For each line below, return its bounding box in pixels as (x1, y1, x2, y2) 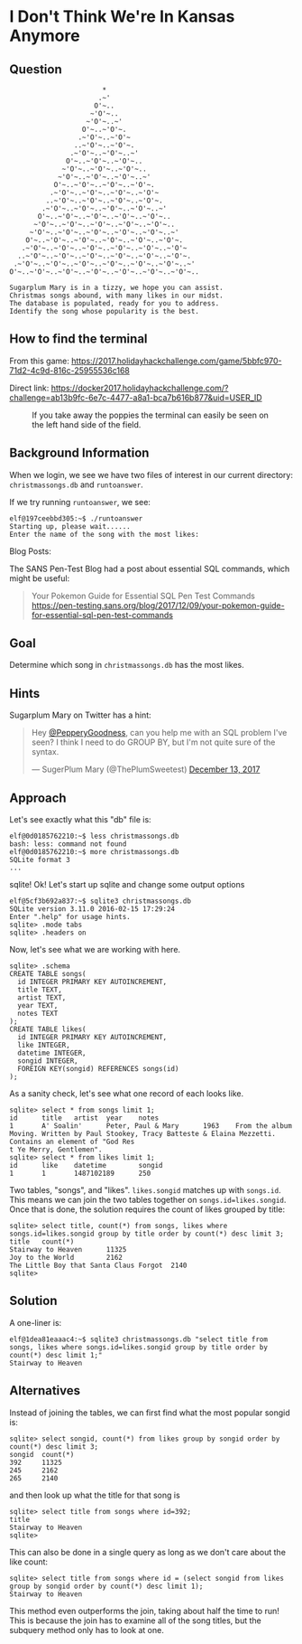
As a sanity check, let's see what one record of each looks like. (9, 1088, 244, 1099)
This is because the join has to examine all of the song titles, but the (9, 1615, 261, 1626)
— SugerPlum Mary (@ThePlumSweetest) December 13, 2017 (31, 764, 261, 775)
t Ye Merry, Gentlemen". (9, 1145, 103, 1154)
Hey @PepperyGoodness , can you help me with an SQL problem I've (31, 728, 288, 738)
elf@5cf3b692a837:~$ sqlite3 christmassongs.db (9, 897, 192, 906)
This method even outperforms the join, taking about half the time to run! (9, 1605, 279, 1616)
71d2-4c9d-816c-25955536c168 (9, 364, 131, 376)
